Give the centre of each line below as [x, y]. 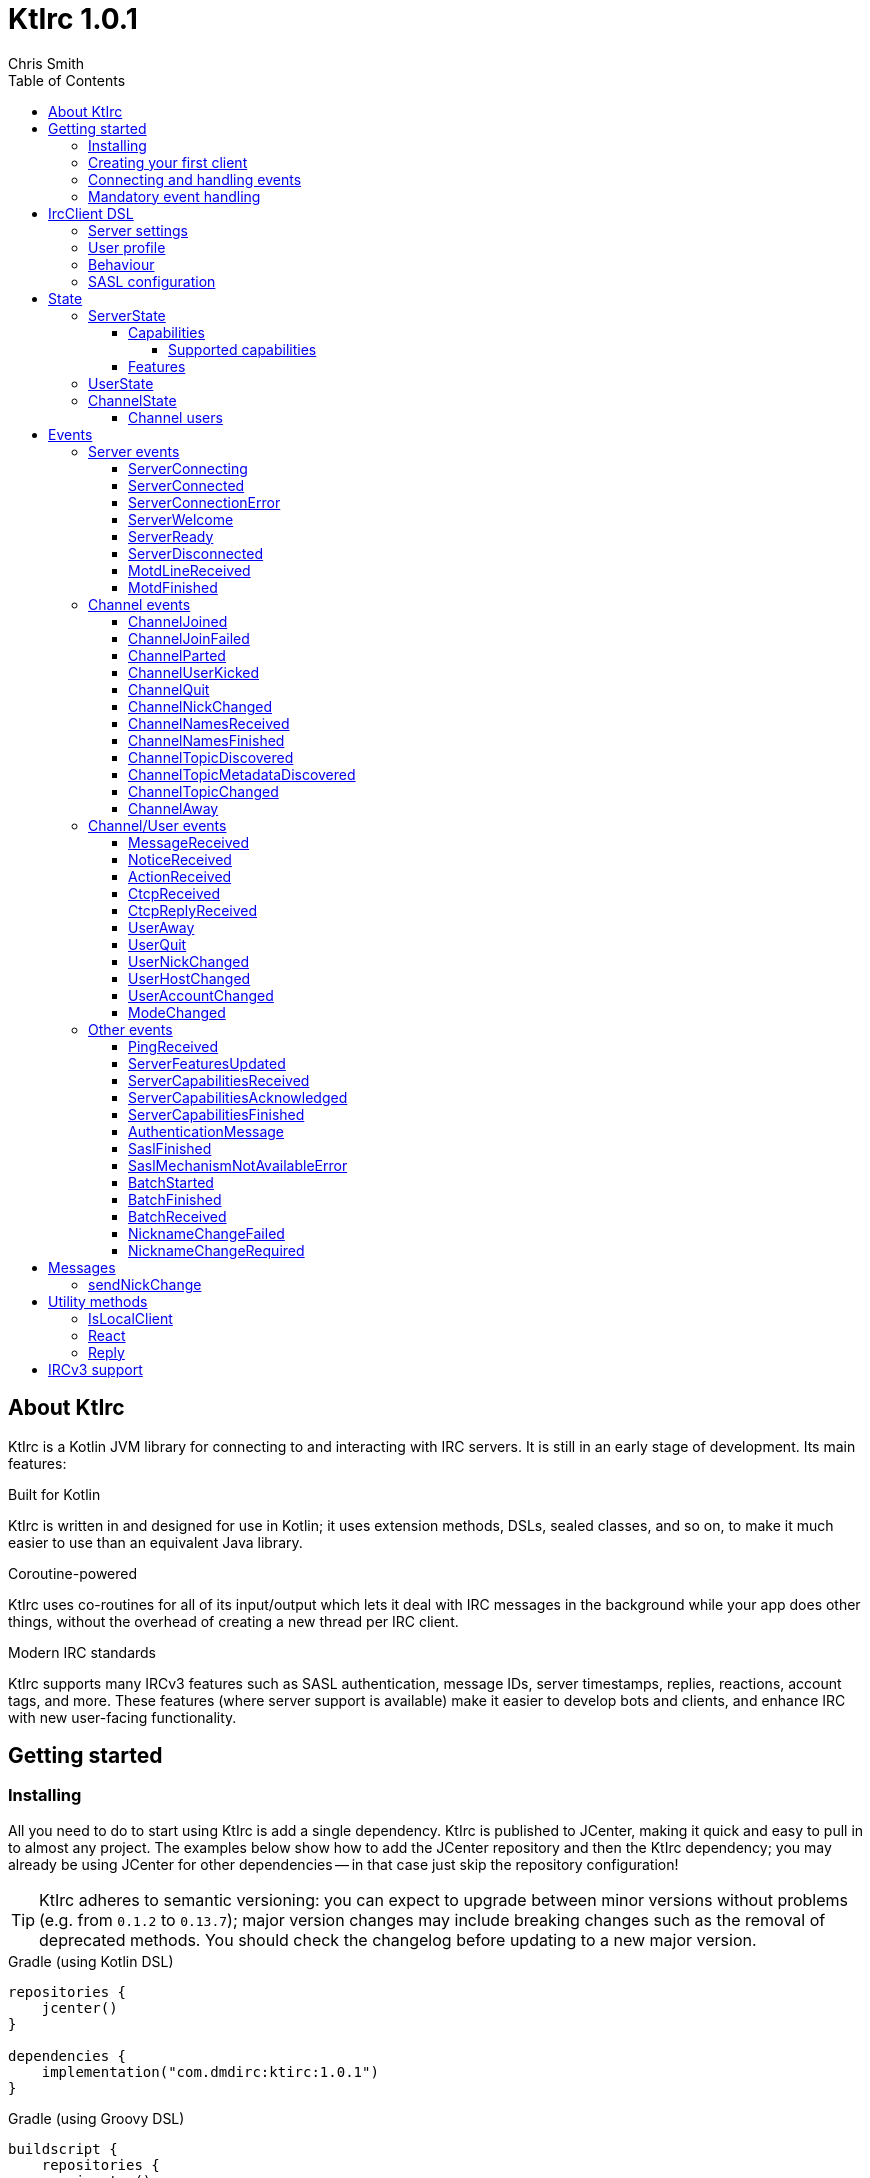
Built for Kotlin [54, 1494]
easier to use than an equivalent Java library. [155, 1542]
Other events [130, 1029]
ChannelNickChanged [200, 706]
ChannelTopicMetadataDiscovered [242, 774]
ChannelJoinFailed [189, 638]
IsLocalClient [130, 1318]
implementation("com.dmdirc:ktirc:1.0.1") [210, 2071]
